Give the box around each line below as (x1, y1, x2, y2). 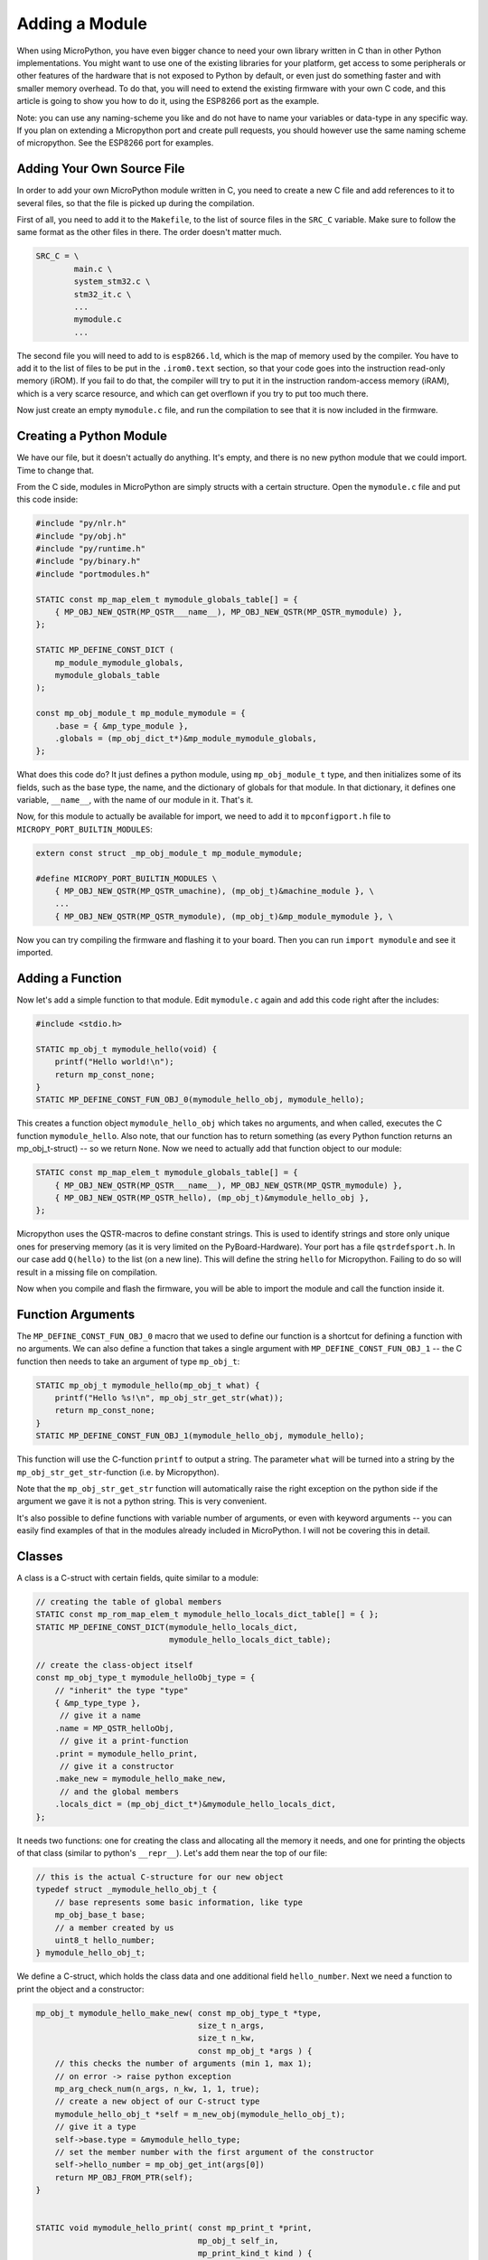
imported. (16, 947, 53, 958)
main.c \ (73, 263, 113, 274)
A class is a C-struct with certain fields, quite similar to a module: (16, 1572, 259, 1583)
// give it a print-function (59, 1736, 189, 1747)
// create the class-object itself (35, 1660, 193, 1670)
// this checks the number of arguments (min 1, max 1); (54, 2058, 313, 2069)
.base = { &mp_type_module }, (54, 720, 189, 731)
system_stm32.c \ (73, 277, 151, 287)
